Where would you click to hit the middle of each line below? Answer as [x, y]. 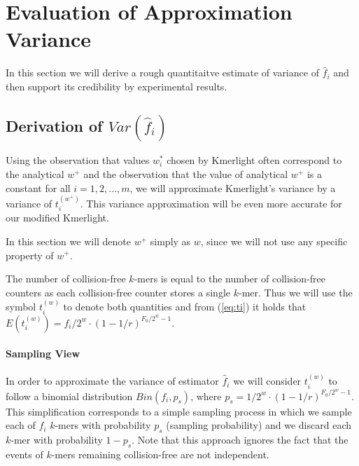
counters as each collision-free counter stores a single [118, 292]
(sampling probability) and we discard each [259, 425]
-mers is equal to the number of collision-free [230, 279]
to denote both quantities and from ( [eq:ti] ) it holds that [185, 307]
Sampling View [43, 354]
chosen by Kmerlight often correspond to [254, 160]
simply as [170, 241]
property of [30, 255]
